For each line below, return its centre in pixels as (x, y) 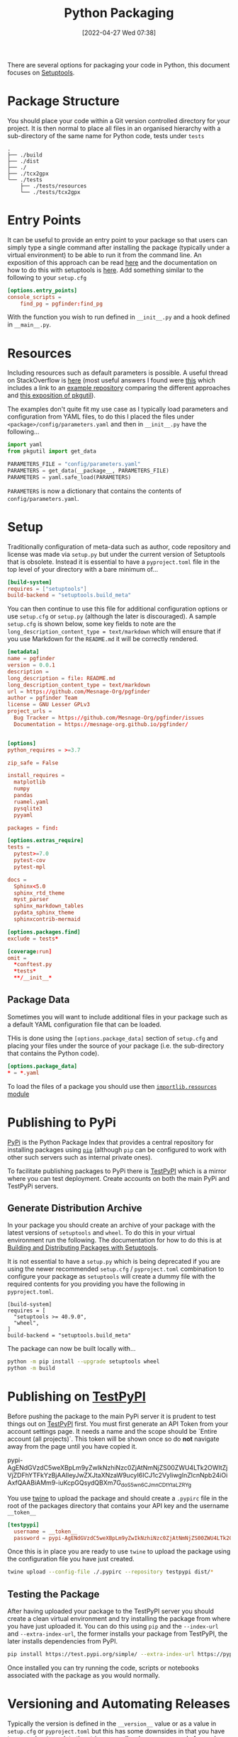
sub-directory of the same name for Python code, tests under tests (106, 135)
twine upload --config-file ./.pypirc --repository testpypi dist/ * (110, 1572)
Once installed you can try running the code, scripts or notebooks (103, 1668)
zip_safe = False (33, 763)
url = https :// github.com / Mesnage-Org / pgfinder (79, 691)
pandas (23, 796)
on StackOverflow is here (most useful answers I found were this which (112, 380)
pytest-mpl (30, 867)
